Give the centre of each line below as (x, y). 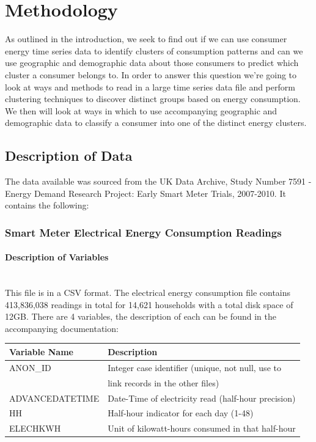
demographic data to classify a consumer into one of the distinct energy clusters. (156, 123)
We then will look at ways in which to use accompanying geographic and (141, 110)
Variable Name (41, 351)
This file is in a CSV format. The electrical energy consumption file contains (148, 293)
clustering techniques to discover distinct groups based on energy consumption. (153, 99)
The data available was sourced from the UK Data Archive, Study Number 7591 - (158, 181)
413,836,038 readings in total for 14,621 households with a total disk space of (149, 304)
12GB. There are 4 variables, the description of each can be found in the (141, 316)
